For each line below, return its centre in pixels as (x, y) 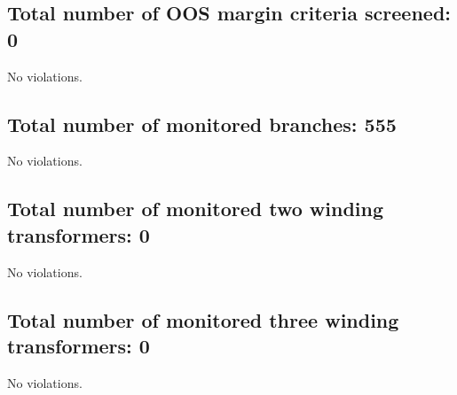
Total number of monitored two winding (196, 209)
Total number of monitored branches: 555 (202, 124)
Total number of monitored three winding (203, 319)
